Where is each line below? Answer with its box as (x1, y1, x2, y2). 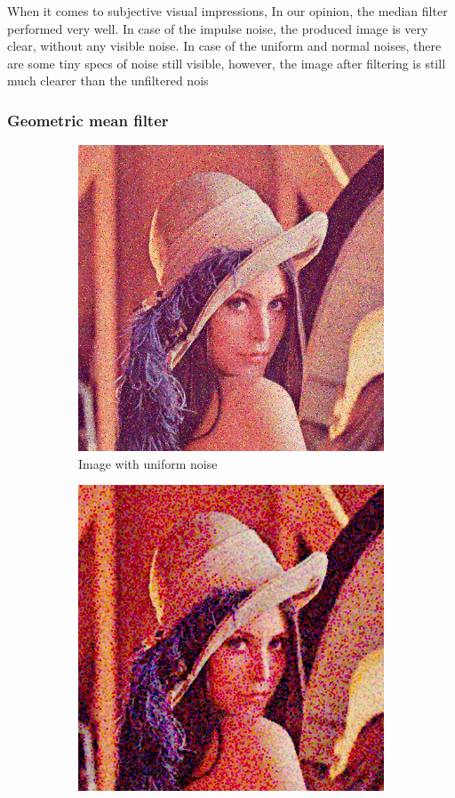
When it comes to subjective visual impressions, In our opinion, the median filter (7, 2, 448, 20)
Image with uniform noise (78, 454, 218, 472)
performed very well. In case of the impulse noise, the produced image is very (7, 19, 428, 37)
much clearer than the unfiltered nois (7, 71, 209, 90)
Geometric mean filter (7, 109, 169, 131)
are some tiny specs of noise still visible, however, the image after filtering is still (7, 53, 446, 72)
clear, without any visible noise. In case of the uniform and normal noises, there (7, 36, 442, 55)
